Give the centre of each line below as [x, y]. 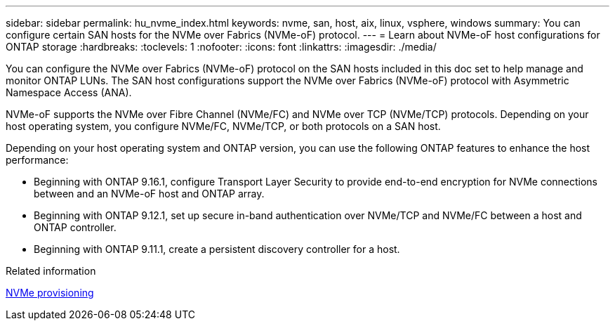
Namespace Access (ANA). [69, 92]
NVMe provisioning [50, 293]
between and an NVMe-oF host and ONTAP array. [149, 194]
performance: [37, 160]
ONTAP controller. [75, 227]
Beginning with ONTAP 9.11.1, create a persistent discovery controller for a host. [217, 249]
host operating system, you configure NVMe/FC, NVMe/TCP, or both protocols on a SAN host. [223, 126]
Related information [51, 271]
